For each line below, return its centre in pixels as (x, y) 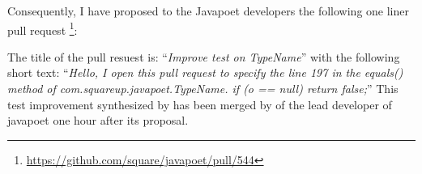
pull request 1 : (43, 28)
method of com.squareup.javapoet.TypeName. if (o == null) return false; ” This (203, 89)
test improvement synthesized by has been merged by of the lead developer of (200, 104)
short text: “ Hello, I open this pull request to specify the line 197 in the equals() (205, 72)
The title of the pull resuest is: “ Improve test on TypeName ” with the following (204, 56)
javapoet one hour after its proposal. (98, 120)
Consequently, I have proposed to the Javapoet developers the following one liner (208, 11)
